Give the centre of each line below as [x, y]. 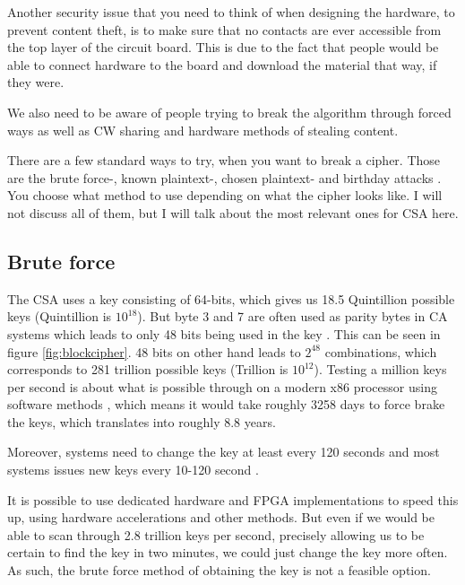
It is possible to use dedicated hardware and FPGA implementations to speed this [233, 499]
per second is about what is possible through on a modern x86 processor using [222, 386]
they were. [36, 82]
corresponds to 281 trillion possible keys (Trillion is [148, 369]
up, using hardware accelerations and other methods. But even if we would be [221, 517]
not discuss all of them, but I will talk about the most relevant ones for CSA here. [233, 212]
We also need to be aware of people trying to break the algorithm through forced [229, 112]
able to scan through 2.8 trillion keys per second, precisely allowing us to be [216, 534]
